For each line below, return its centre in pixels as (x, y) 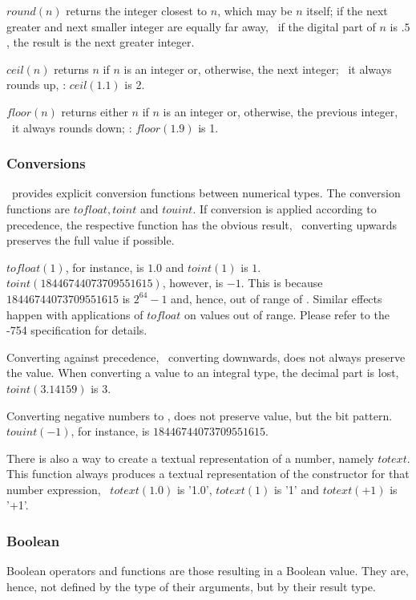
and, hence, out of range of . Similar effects (277, 298)
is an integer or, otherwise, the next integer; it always (258, 69)
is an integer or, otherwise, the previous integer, (281, 111)
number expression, (54, 489)
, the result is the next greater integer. (101, 42)
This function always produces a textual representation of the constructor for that (208, 474)
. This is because (282, 283)
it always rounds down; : (72, 127)
